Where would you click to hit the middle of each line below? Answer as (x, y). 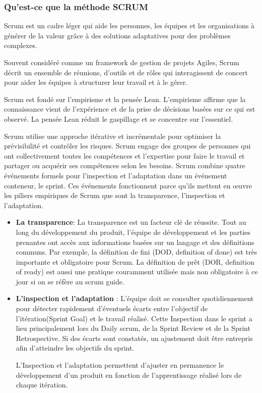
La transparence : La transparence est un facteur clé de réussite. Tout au (131, 222)
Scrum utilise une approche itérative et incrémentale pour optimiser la (113, 136)
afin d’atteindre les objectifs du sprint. (75, 348)
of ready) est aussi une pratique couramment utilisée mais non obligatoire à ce (137, 272)
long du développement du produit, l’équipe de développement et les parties (133, 232)
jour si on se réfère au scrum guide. (70, 281)
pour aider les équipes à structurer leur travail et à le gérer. (96, 82)
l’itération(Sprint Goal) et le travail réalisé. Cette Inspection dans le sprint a (134, 318)
